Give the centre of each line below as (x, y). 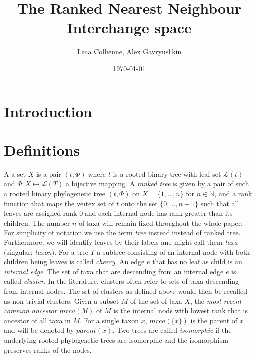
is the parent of (214, 320)
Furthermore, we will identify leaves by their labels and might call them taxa (121, 242)
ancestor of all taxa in (37, 320)
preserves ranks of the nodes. (48, 349)
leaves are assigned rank (41, 213)
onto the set (139, 203)
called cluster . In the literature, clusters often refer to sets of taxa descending (122, 281)
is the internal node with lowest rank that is (180, 310)
